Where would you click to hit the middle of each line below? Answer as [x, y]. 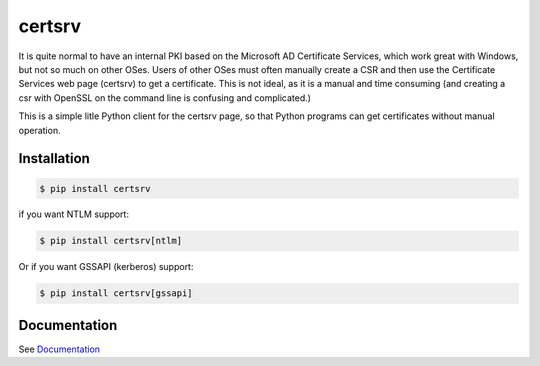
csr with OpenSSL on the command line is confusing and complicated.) [165, 97]
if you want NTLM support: [74, 214]
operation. [39, 130]
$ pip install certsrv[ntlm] [111, 241]
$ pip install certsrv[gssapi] [116, 293]
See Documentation [59, 349]
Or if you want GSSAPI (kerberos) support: [106, 267]
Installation [54, 158]
